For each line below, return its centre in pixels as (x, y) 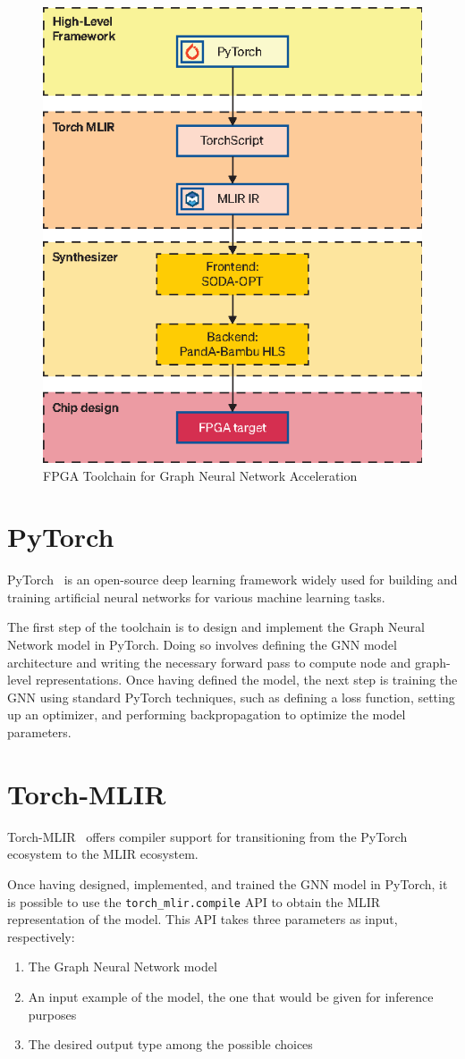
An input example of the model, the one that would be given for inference (231, 996)
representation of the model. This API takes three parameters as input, (203, 919)
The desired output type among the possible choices (170, 1044)
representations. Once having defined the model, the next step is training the (246, 680)
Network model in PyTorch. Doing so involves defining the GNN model (202, 645)
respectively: (41, 936)
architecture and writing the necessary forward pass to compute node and (209, 662)
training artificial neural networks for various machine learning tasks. (196, 597)
